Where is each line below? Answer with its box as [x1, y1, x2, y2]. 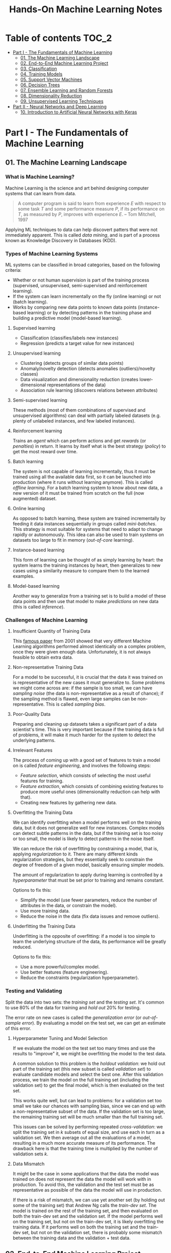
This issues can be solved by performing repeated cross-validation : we [12, 1123, 163, 1130]
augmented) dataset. [12, 496, 57, 502]
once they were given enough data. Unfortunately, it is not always [12, 649, 151, 655]
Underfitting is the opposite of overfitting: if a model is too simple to [12, 933, 156, 939]
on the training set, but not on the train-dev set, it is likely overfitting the [12, 1218, 164, 1224]
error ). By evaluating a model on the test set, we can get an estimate [22, 1019, 166, 1026]
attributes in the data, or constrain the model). [20, 902, 117, 909]
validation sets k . [12, 1151, 48, 1157]
